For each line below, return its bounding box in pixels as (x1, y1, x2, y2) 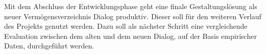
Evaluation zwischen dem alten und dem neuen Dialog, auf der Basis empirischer (4, 30, 257, 41)
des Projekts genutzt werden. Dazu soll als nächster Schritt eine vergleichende (4, 21, 248, 31)
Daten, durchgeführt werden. (4, 40, 94, 51)
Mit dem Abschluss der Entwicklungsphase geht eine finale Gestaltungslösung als (4, 1, 257, 11)
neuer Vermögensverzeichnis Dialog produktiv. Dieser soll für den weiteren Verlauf (4, 11, 261, 21)
